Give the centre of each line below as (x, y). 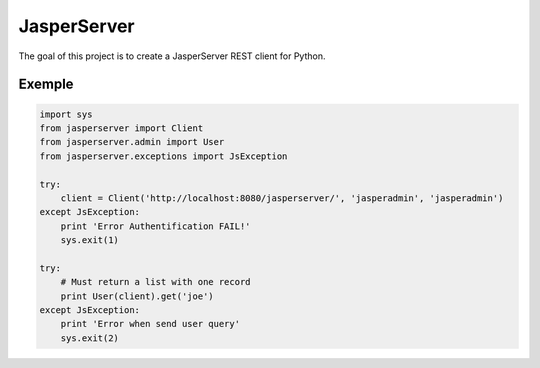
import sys (66, 114)
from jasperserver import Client (121, 128)
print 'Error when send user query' (150, 324)
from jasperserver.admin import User (132, 142)
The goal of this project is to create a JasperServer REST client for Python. (172, 56)
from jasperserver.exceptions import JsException (163, 156)
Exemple (46, 84)
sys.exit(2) (90, 338)
